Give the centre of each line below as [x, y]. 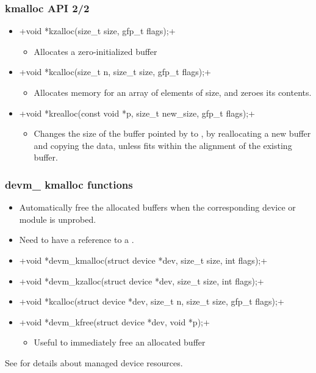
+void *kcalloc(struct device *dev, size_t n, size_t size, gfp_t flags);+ [152, 301]
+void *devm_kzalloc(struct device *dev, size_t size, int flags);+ [142, 281]
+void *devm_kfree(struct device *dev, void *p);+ [114, 321]
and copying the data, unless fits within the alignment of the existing [163, 145]
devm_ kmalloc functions [69, 184]
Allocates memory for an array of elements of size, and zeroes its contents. [173, 92]
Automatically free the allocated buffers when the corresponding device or [157, 207]
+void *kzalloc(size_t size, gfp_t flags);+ [97, 31]
